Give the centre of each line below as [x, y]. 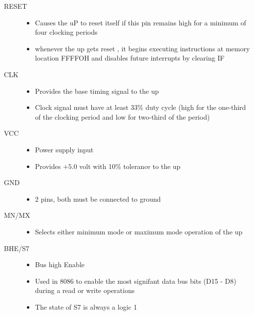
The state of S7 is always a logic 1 [86, 306]
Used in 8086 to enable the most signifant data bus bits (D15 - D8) [136, 281]
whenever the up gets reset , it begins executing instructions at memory [142, 48]
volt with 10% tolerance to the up [130, 166]
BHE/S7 [17, 248]
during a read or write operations [85, 290]
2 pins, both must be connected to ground [98, 199]
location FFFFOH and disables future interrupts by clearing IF [130, 58]
